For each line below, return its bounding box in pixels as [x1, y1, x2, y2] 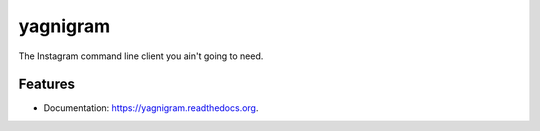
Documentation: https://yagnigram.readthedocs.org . [43, 102, 259, 114]
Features [18, 76, 75, 93]
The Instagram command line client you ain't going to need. [18, 50, 264, 62]
